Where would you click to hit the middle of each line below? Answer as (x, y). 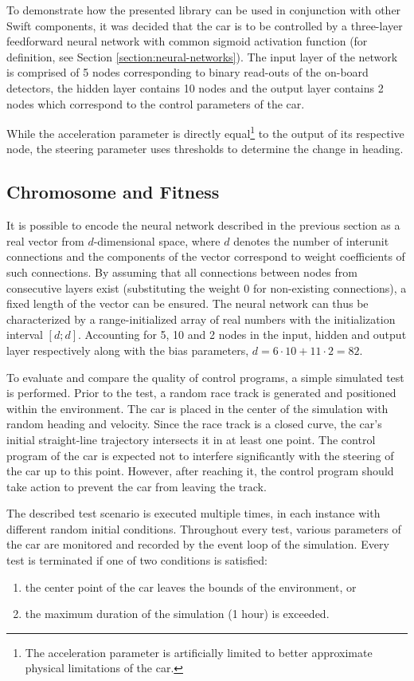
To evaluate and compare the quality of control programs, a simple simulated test (205, 377)
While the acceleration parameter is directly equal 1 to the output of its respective (205, 132)
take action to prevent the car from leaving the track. (137, 486)
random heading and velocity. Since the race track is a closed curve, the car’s (194, 424)
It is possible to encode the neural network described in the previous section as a (203, 225)
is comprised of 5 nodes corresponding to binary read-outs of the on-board (187, 72)
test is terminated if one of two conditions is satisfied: (137, 560)
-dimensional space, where (157, 240)
